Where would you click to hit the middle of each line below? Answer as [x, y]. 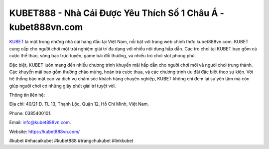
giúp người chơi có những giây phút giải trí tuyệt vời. [63, 86]
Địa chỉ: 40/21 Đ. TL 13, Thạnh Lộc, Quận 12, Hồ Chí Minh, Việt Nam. [79, 104]
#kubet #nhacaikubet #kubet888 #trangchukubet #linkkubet [71, 141]
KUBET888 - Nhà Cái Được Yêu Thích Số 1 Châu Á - [117, 13]
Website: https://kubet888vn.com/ [44, 132]
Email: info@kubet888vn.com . [40, 123]
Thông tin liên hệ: [27, 95]
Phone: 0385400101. [30, 113]
